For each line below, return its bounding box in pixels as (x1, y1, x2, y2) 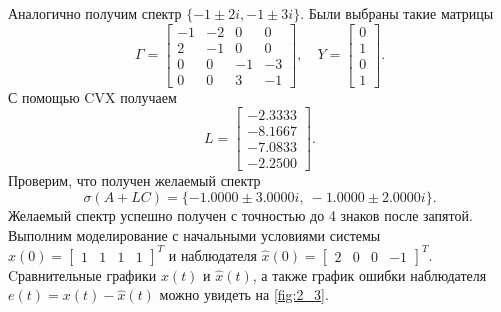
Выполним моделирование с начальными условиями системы (8, 224, 381, 245)
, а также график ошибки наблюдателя (252, 264, 487, 285)
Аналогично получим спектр (8, 3, 182, 23)
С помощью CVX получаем (8, 86, 177, 107)
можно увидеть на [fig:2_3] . (159, 284, 329, 305)
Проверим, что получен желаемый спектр (8, 170, 261, 191)
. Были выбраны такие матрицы (300, 3, 494, 23)
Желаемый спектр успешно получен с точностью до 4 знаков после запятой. (8, 205, 473, 226)
